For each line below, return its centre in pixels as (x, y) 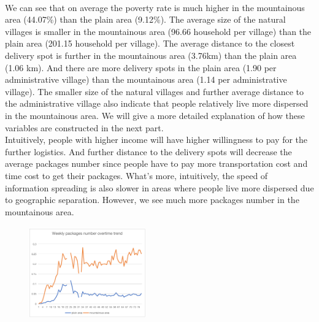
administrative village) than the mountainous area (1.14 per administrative (146, 79)
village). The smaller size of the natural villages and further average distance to (154, 91)
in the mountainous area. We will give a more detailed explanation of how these (155, 115)
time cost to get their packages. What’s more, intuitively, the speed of (136, 175)
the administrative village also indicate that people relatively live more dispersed (157, 103)
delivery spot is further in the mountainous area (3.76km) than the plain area (151, 55)
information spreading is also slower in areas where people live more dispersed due (159, 187)
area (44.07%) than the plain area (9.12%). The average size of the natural (145, 19)
